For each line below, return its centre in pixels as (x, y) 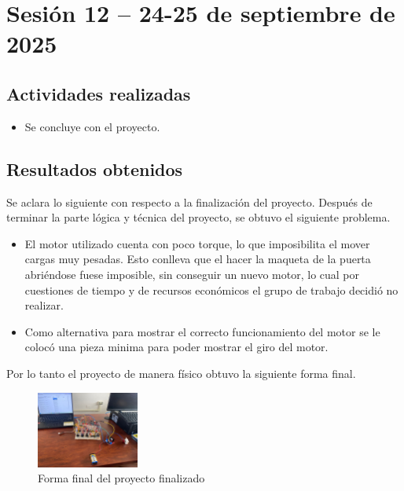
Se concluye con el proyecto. (92, 126)
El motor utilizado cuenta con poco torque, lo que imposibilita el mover (197, 243)
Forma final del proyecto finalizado (121, 478)
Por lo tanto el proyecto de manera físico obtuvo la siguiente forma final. (181, 373)
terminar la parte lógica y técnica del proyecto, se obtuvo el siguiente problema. (198, 217)
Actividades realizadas (99, 93)
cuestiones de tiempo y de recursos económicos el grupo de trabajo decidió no (211, 289)
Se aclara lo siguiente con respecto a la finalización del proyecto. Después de (189, 202)
